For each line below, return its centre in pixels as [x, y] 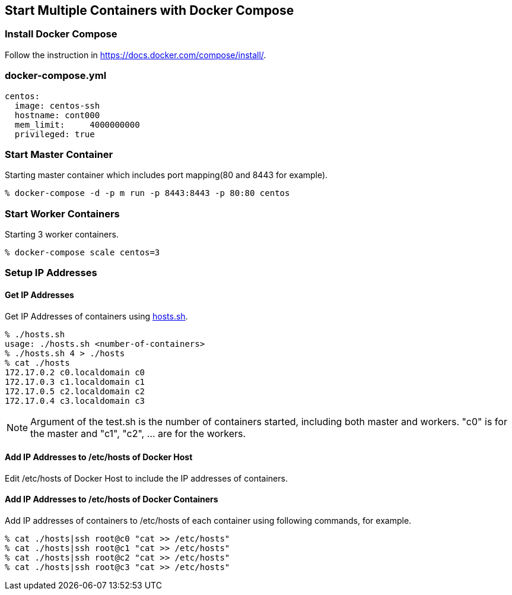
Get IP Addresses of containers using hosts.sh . [96, 316]
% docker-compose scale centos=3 [82, 253]
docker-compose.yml [56, 76]
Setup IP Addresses [51, 273]
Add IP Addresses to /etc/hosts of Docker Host [99, 457]
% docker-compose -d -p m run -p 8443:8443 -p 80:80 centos [147, 193]
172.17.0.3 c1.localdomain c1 [75, 382]
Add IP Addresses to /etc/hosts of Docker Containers [112, 499]
